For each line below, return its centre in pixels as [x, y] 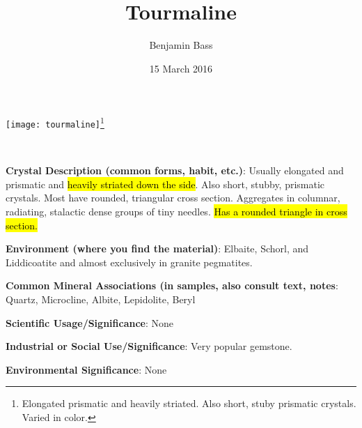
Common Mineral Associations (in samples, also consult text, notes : [172, 285]
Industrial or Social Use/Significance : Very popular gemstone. [149, 346]
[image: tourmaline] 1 [55, 122]
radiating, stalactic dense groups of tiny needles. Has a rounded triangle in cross [176, 211]
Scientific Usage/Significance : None [90, 322]
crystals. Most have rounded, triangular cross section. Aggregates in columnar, [173, 198]
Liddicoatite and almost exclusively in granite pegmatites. [129, 262]
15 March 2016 [181, 68]
